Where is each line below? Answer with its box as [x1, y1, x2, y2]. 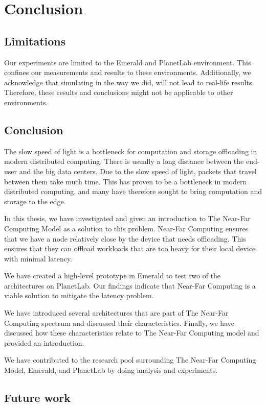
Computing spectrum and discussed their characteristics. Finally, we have [4, 317, 234, 328]
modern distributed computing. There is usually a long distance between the [4, 156, 244, 166]
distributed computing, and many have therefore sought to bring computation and [4, 186, 262, 197]
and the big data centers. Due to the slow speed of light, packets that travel [19, 165, 257, 176]
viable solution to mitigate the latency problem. [4, 290, 154, 301]
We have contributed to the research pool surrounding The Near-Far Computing [4, 354, 256, 365]
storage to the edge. [4, 196, 66, 206]
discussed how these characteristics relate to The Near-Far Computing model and [4, 327, 259, 338]
